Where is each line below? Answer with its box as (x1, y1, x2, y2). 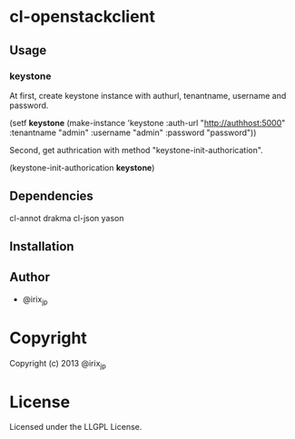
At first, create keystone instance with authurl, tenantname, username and (9, 90, 287, 101)
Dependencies (9, 189, 93, 204)
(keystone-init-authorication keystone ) (9, 161, 155, 173)
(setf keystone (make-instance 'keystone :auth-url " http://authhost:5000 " (9, 117, 286, 128)
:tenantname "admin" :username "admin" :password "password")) (9, 127, 257, 138)
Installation (9, 239, 74, 255)
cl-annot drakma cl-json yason (9, 212, 124, 223)
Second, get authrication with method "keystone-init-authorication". (9, 144, 263, 155)
